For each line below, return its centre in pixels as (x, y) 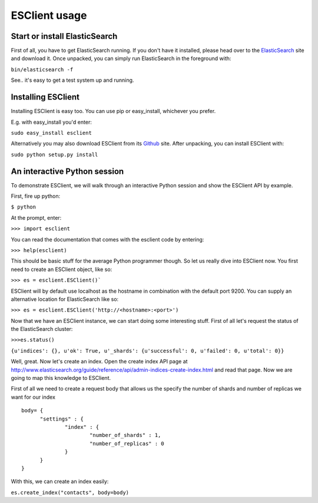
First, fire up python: (36, 196)
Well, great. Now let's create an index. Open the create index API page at (99, 362)
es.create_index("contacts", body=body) (70, 492)
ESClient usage (49, 15)
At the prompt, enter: (36, 217)
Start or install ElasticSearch (64, 36)
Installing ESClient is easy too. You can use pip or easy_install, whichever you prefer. (113, 111)
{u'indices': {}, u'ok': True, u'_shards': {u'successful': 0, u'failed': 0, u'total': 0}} (148, 351)
